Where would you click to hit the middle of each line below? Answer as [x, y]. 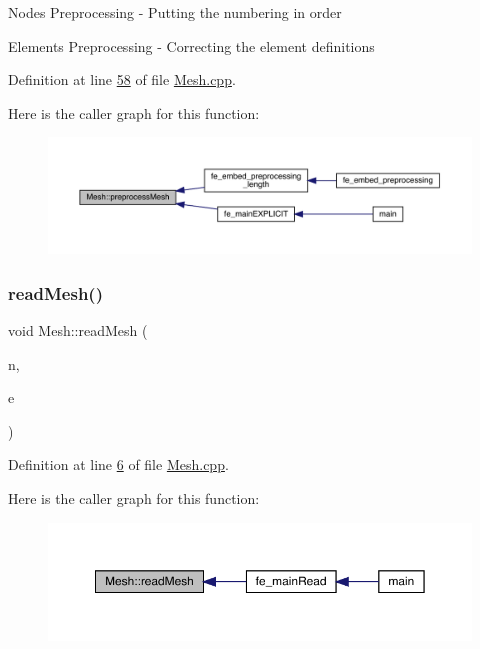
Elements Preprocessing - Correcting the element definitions [191, 45]
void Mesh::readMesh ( [78, 329]
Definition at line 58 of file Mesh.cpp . [122, 79]
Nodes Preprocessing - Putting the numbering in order [175, 12]
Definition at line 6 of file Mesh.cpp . [118, 464]
